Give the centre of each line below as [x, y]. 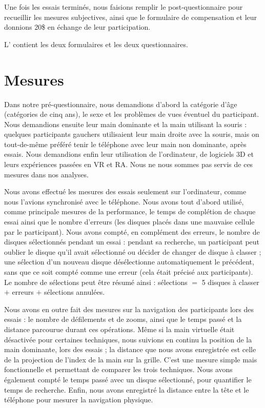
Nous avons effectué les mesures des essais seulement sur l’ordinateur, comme [125, 191]
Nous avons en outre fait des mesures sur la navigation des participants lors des [129, 309]
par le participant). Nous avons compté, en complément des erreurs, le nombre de [132, 231]
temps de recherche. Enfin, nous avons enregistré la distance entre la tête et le [127, 389]
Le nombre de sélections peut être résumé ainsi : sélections [96, 282]
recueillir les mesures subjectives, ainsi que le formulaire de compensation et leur [131, 17]
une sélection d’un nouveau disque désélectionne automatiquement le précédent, [129, 262]
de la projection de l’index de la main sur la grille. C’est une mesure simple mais [131, 359]
